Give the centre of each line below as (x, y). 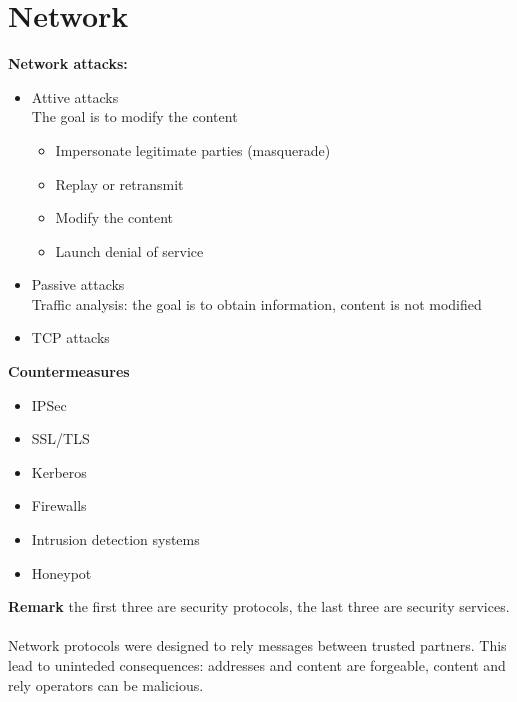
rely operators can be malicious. (106, 684)
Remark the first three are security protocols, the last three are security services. (259, 606)
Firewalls (59, 505)
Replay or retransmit (119, 183)
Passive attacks (78, 284)
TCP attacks (70, 337)
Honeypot (61, 572)
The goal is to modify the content (134, 116)
